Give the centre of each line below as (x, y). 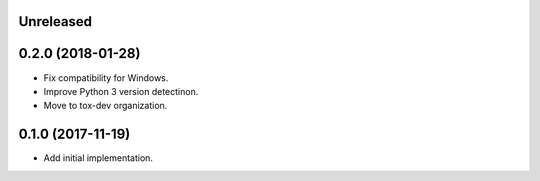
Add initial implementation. (98, 158)
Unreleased (55, 21)
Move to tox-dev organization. (105, 106)
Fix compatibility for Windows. (106, 77)
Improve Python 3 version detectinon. (121, 91)
